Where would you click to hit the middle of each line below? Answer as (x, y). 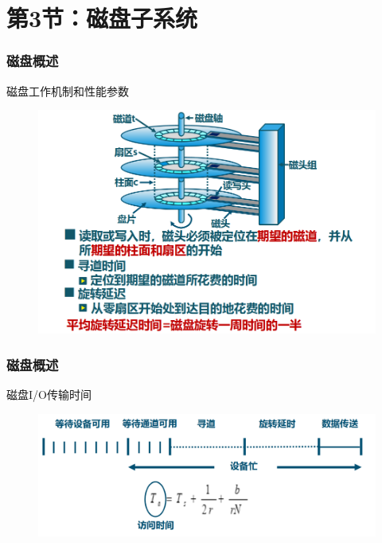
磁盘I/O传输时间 (49, 395)
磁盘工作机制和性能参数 (68, 90)
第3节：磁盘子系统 (102, 18)
